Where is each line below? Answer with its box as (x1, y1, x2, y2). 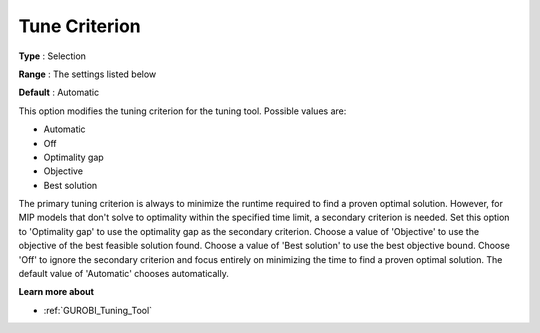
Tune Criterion (18, 15, 142, 37)
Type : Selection (18, 50, 87, 62)
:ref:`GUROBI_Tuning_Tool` (43, 304, 153, 316)
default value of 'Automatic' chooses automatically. (18, 268, 229, 280)
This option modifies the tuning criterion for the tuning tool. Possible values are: (18, 105, 347, 117)
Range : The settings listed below (18, 68, 157, 80)
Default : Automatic (18, 86, 100, 99)
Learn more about (18, 286, 95, 298)
